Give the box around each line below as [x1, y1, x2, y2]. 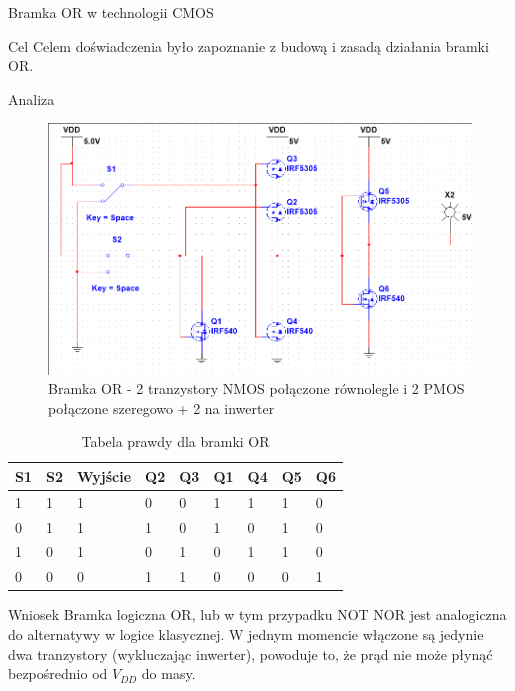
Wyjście [77, 465, 132, 486]
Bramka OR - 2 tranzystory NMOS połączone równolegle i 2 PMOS [48, 378, 465, 399]
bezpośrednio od [8, 663, 108, 684]
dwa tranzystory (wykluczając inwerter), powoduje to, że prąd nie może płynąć [8, 643, 493, 664]
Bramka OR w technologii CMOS [8, 2, 214, 22]
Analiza [8, 88, 55, 109]
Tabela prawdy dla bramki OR [81, 431, 270, 452]
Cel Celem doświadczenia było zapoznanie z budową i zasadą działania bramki [8, 35, 489, 56]
